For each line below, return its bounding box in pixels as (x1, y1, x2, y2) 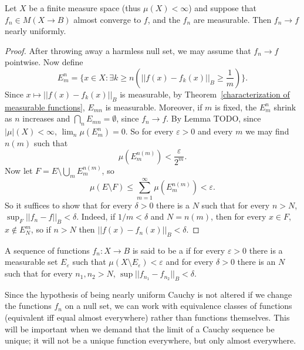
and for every (165, 255, 214, 268)
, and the (147, 13, 180, 25)
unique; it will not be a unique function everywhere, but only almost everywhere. (5, 334, 296, 346)
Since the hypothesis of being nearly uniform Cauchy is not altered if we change (5, 288, 292, 300)
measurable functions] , (5, 100, 85, 113)
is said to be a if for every (132, 244, 225, 256)
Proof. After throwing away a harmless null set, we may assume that (5, 44, 251, 56)
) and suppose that (188, 2, 256, 14)
